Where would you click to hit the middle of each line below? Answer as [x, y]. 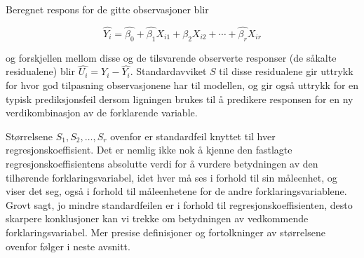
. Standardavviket [168, 71]
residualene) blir [40, 71]
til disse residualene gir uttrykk [286, 71]
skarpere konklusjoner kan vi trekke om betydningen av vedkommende [157, 218]
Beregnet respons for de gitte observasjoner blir [107, 9]
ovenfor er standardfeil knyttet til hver [193, 136]
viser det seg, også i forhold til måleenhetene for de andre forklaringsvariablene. [176, 191]
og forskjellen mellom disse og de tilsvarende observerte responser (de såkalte [171, 57]
